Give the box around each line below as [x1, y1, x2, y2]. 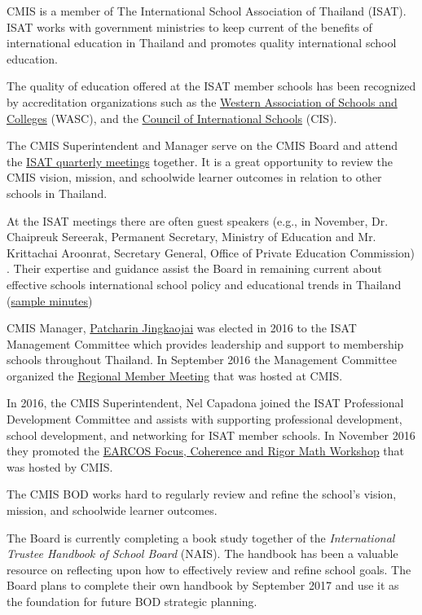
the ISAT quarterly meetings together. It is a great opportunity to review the [7, 152, 393, 169]
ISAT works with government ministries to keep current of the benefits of [7, 18, 372, 35]
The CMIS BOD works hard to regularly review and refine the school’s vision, [7, 485, 397, 503]
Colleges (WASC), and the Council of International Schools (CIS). [7, 109, 337, 126]
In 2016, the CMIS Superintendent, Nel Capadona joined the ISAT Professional [7, 394, 404, 411]
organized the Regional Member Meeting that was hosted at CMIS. [7, 367, 343, 384]
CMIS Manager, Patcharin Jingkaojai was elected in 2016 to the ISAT [7, 319, 357, 336]
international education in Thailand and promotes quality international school [7, 34, 397, 51]
